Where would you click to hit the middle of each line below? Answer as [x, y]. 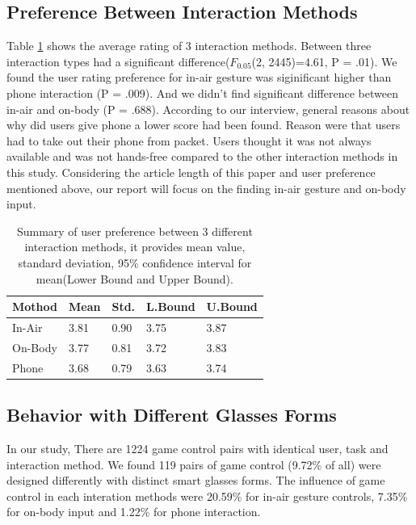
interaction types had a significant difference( [118, 61]
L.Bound [171, 307]
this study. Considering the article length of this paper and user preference [191, 172]
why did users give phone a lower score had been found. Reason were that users [204, 125]
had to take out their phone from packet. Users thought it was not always [189, 140]
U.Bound [232, 307]
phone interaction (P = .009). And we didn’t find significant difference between [202, 92]
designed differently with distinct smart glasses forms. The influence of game [196, 480]
